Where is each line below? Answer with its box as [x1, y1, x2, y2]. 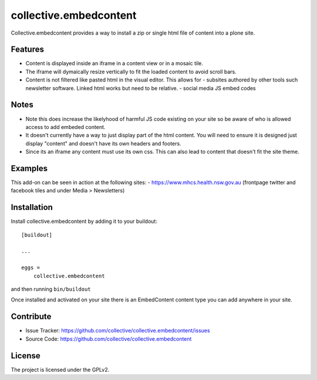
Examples [11, 163, 48, 173]
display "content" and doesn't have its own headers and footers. [25, 140, 181, 147]
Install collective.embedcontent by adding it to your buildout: [11, 218, 158, 225]
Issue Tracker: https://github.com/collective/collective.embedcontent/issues [25, 327, 211, 334]
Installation [11, 202, 53, 212]
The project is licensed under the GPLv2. [11, 366, 110, 373]
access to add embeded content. [25, 123, 106, 130]
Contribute [11, 311, 52, 322]
